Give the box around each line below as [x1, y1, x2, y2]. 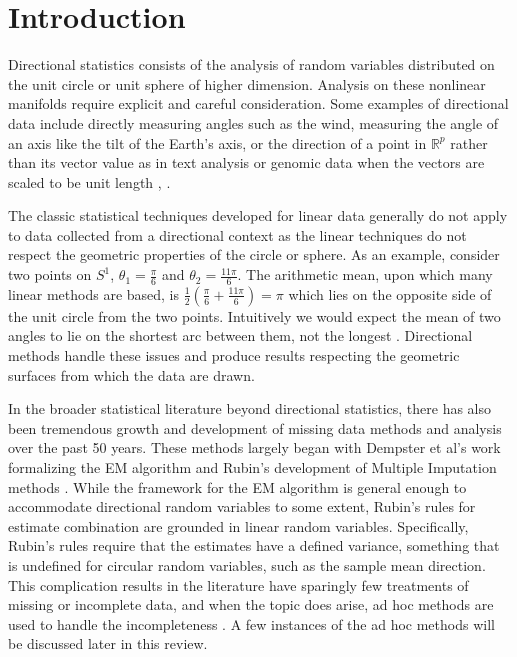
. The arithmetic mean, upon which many [237, 264, 493, 285]
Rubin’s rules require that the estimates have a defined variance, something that [8, 535, 500, 556]
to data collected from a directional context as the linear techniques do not [8, 224, 467, 245]
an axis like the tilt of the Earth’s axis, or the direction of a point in [8, 132, 427, 153]
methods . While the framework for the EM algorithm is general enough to [8, 476, 467, 497]
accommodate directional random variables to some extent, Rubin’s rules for [8, 496, 476, 517]
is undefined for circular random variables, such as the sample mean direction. [8, 555, 486, 576]
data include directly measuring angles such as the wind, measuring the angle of [8, 112, 499, 133]
